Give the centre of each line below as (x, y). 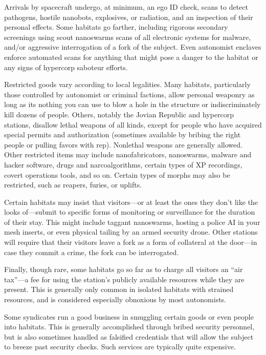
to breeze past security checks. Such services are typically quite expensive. (120, 347)
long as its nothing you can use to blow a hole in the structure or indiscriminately (132, 104)
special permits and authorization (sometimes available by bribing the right (123, 134)
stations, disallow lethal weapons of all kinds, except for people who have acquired (133, 124)
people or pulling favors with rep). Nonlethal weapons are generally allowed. (123, 144)
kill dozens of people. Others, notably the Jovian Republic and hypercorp (119, 114)
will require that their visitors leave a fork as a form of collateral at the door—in (131, 242)
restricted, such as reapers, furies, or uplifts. (73, 185)
